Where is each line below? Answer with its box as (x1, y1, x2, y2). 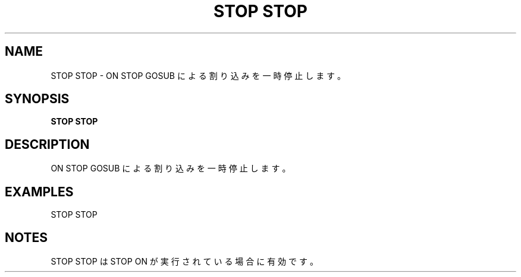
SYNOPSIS (5, 91, 70, 107)
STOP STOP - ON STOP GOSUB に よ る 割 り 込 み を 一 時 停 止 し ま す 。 (51, 70, 346, 81)
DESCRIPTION (5, 136, 90, 152)
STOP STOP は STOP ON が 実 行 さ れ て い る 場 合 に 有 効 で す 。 (51, 256, 318, 266)
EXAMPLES (5, 184, 74, 199)
